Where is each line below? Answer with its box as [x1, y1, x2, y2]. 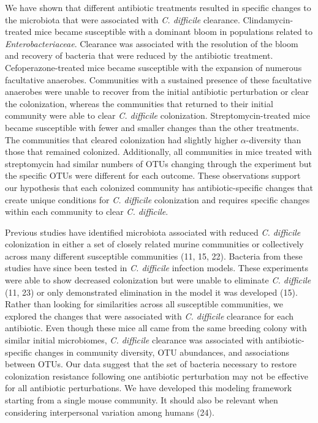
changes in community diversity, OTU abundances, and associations [34, 345, 290, 358]
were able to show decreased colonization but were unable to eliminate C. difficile [5, 274, 311, 286]
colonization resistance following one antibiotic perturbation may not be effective [5, 369, 308, 382]
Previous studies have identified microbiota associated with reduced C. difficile [5, 225, 301, 238]
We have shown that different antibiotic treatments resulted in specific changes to [5, 1, 311, 13]
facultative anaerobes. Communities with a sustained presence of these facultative [5, 73, 312, 86]
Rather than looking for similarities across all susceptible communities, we [5, 298, 283, 310]
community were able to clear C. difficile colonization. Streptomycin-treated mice [5, 109, 311, 122]
